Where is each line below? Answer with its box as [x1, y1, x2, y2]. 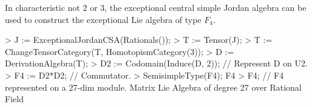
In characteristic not [5, 1, 80, 13]
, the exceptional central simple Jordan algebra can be [104, 1, 307, 13]
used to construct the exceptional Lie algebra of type [5, 13, 202, 25]
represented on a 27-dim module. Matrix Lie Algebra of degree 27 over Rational [5, 80, 302, 93]
